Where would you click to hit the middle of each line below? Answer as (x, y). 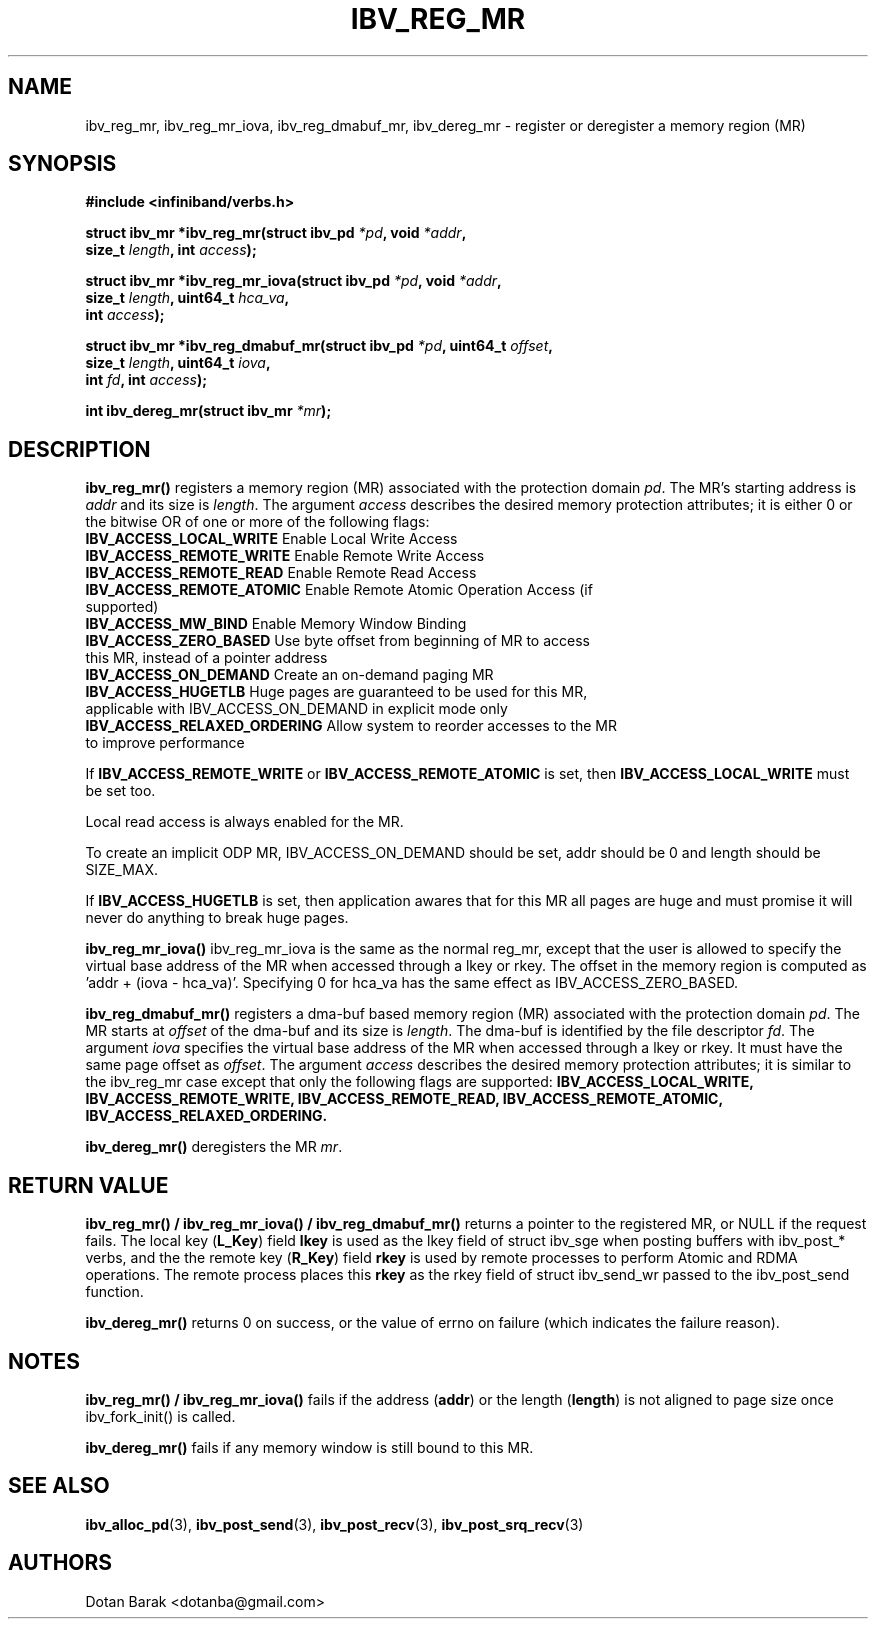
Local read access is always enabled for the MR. (244, 822)
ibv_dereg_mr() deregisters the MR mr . (214, 1147)
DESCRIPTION (79, 449)
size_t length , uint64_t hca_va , (187, 298)
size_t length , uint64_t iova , (178, 363)
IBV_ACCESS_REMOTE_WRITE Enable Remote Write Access (285, 556)
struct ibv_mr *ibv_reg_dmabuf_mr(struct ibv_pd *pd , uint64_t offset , (319, 346)
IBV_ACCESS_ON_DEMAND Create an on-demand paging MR (289, 675)
